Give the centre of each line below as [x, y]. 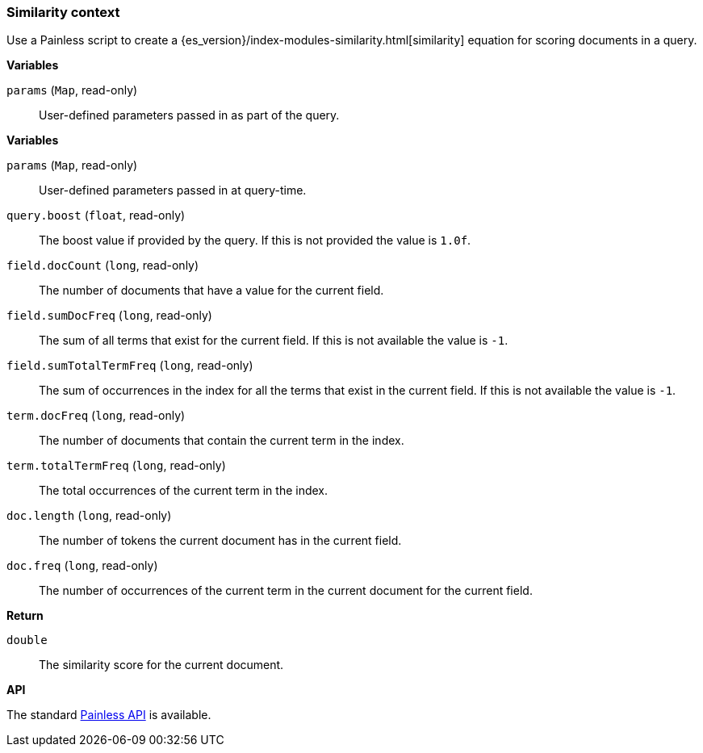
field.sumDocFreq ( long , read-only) [109, 316]
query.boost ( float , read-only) [96, 215]
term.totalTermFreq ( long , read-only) [116, 466]
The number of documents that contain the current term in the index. [222, 441]
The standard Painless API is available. [109, 715]
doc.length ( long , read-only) [89, 516]
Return [25, 616]
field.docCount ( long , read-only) [103, 266]
